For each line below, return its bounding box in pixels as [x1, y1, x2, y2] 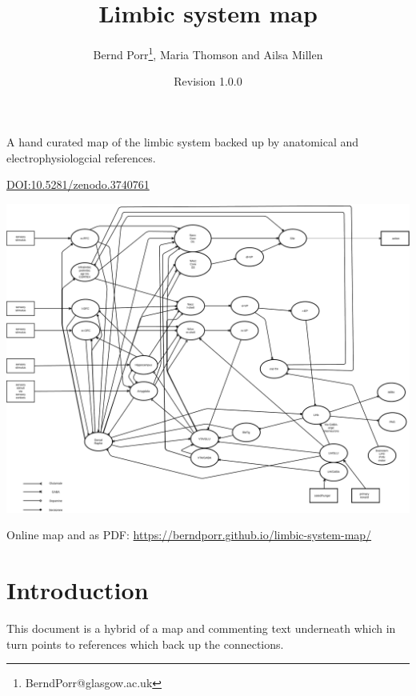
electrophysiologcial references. [6, 149, 156, 166]
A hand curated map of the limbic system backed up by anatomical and [6, 133, 359, 150]
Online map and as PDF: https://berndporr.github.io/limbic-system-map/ [6, 526, 372, 543]
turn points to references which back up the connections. [6, 635, 284, 652]
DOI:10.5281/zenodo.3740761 [6, 176, 150, 193]
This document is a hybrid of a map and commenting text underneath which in [6, 619, 396, 636]
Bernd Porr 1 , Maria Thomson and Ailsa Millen [93, 44, 323, 62]
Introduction [6, 574, 149, 606]
